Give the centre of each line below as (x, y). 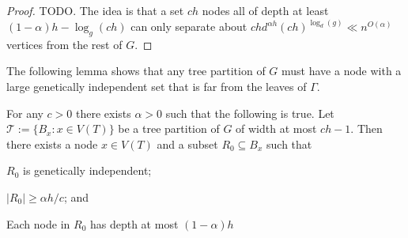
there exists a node (52, 144)
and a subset (187, 144)
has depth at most (134, 223)
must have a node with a (342, 71)
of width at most (276, 128)
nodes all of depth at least (265, 10)
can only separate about (189, 26)
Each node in (38, 223)
